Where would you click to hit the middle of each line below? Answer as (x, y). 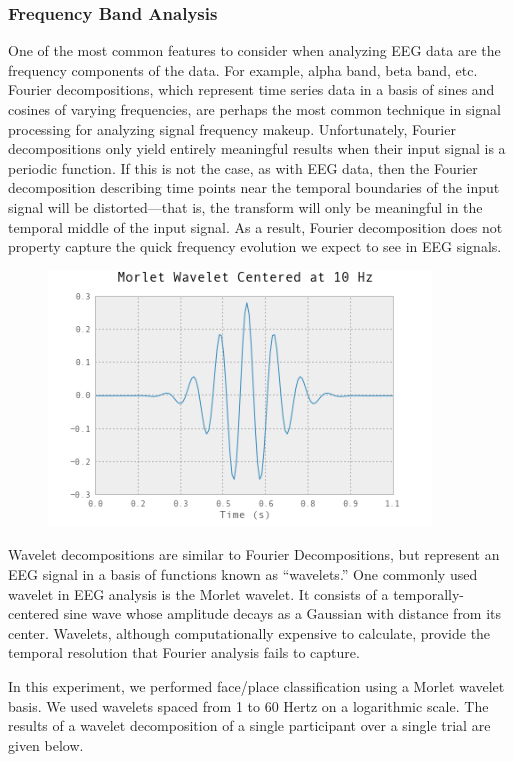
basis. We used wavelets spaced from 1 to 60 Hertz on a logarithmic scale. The (248, 705)
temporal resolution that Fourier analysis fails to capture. (184, 652)
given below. (46, 744)
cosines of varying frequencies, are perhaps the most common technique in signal (254, 109)
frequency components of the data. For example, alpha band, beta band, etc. (243, 69)
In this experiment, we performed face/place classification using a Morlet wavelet (256, 685)
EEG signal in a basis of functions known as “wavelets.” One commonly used (243, 573)
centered (33, 613)
